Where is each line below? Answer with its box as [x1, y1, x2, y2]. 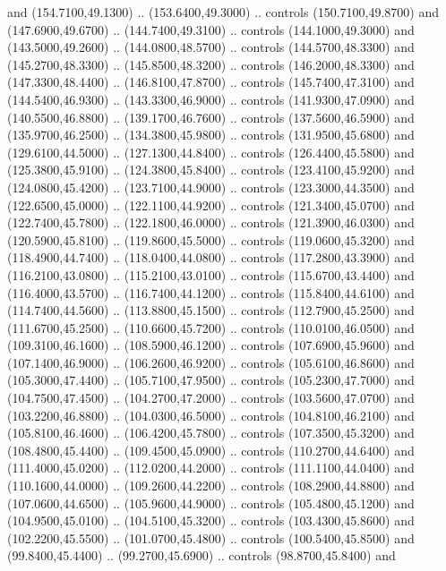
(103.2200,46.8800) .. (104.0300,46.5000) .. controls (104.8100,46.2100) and [7, 405, 415, 424]
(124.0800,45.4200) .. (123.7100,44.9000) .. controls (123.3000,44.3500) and [7, 177, 415, 196]
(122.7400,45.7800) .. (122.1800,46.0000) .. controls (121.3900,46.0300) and [7, 213, 415, 232]
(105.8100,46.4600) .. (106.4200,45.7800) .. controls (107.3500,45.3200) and [7, 423, 415, 442]
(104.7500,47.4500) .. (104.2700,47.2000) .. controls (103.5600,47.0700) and [7, 388, 415, 407]
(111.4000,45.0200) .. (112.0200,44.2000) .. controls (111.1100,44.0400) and [7, 458, 415, 477]
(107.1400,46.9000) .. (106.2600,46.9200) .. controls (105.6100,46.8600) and [7, 353, 415, 371]
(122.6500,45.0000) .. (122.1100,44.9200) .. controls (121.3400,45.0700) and [7, 195, 415, 214]
